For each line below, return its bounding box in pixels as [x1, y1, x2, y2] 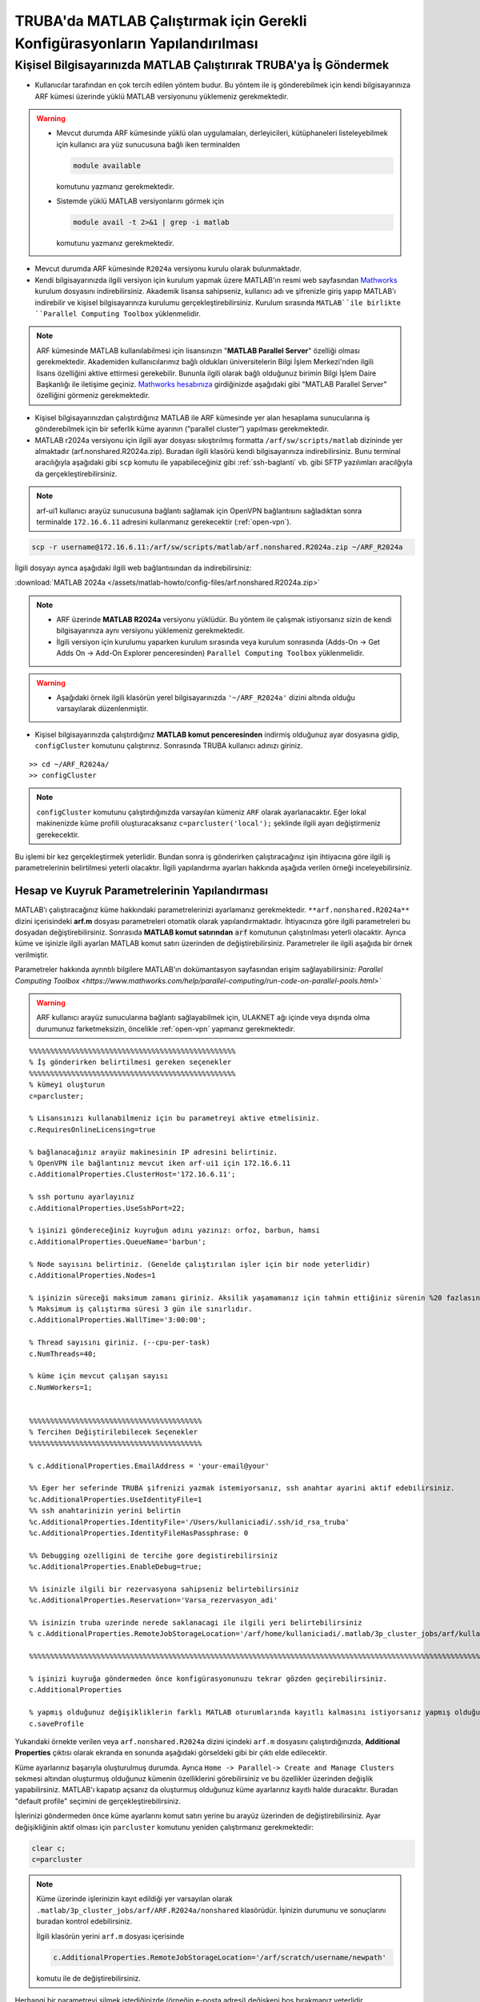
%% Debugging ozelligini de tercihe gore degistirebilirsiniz [29, 1550, 278, 1560]
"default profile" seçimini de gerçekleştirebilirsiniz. [14, 1796, 182, 1806]
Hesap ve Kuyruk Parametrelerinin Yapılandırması [14, 884, 268, 898]
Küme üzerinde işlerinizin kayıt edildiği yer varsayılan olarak [36, 1894, 234, 1904]
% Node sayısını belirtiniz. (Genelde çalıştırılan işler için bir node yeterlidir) [29, 1260, 371, 1268]
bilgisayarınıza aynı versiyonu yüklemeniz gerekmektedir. [56, 625, 245, 636]
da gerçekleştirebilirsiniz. [34, 468, 118, 478]
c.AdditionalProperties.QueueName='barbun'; [29, 1237, 207, 1246]
